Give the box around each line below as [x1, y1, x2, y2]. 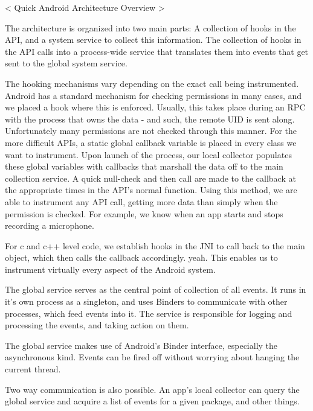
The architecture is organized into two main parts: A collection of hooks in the [5, 21, 296, 34]
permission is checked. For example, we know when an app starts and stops [5, 207, 283, 220]
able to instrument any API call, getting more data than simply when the [5, 195, 278, 208]
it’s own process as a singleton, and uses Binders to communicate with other [5, 295, 288, 308]
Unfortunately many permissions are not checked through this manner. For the [5, 124, 297, 137]
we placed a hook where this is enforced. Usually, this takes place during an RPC [5, 101, 306, 113]
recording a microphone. [5, 219, 94, 232]
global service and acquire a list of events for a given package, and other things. [5, 395, 300, 407]
